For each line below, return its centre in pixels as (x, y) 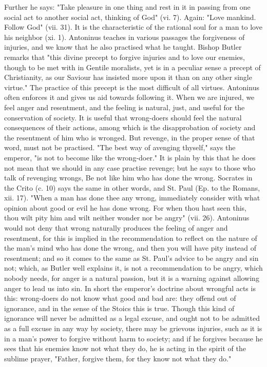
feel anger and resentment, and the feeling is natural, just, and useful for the (125, 107)
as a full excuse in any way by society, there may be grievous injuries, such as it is (133, 328)
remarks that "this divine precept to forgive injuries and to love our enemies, (125, 57)
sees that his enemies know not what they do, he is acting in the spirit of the (125, 348)
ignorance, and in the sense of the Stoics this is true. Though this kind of (119, 308)
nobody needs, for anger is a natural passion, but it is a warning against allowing (132, 278)
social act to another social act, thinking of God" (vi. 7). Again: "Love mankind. (130, 17)
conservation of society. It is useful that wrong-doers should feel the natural (123, 117)
